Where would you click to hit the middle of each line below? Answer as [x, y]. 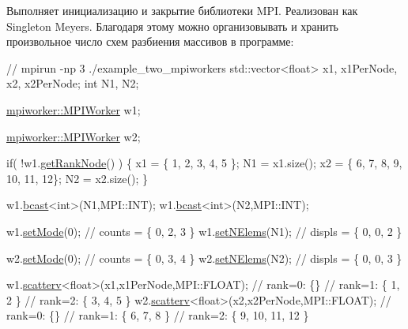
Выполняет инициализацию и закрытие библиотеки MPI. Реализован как [182, 10]
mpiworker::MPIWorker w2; [74, 136]
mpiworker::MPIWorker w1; [74, 109]
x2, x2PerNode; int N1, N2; [73, 83]
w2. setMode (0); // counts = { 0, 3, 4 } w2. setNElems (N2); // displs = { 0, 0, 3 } [204, 258]
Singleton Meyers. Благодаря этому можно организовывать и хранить [173, 26]
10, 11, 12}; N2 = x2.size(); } [77, 178]
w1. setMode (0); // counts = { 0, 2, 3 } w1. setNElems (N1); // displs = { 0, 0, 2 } [204, 231]
